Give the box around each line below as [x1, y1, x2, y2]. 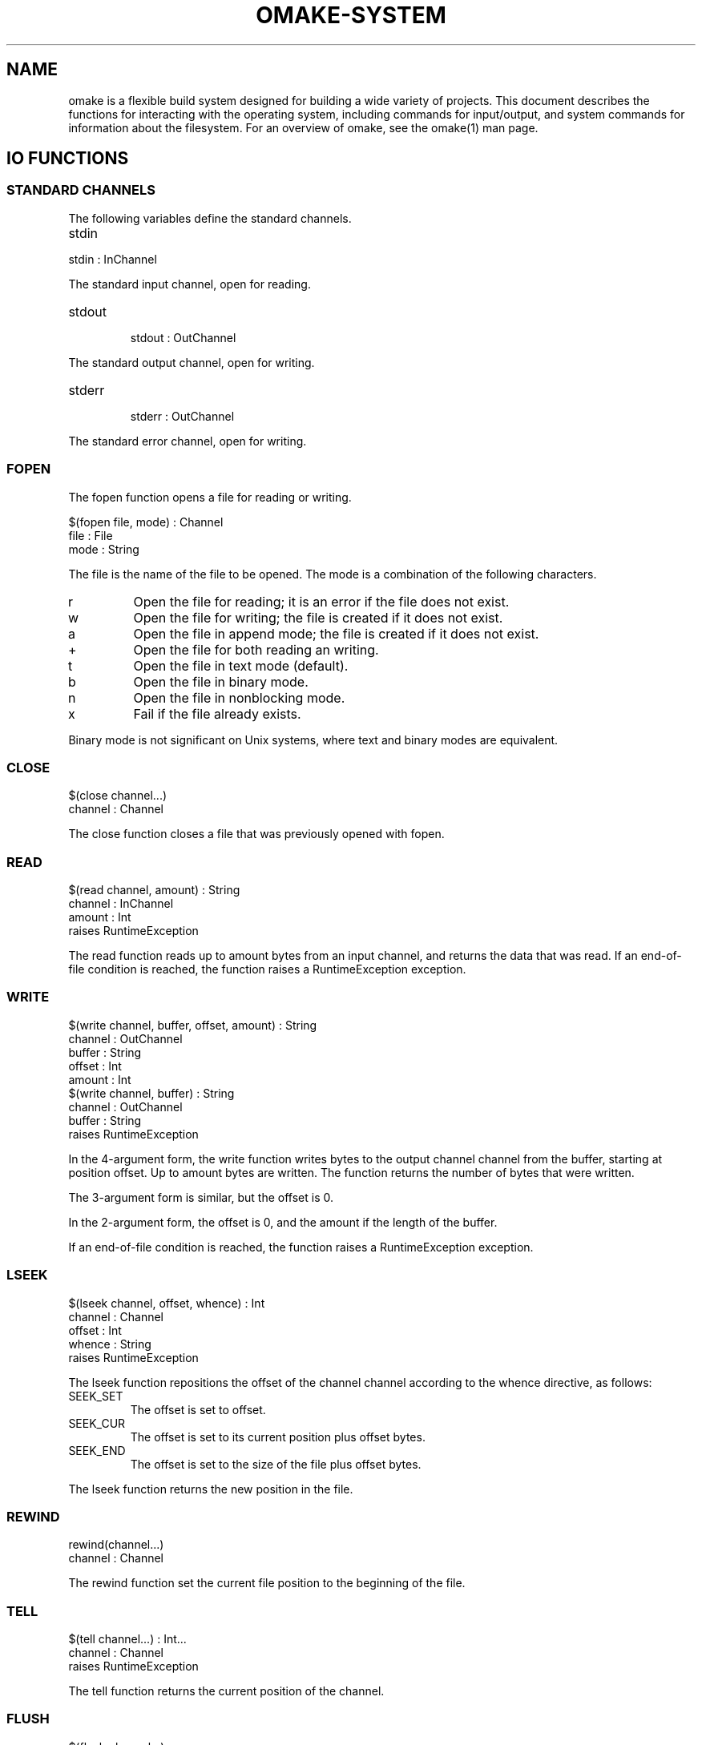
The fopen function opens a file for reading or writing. [68, 490, 352, 504]
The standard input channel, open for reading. [68, 276, 311, 291]
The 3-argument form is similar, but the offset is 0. [68, 1190, 334, 1204]
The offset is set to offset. [130, 1402, 266, 1417]
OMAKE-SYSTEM [256, 2, 446, 29]
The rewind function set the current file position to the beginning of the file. [68, 1576, 466, 1590]
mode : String [68, 542, 139, 556]
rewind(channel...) [68, 1537, 164, 1552]
